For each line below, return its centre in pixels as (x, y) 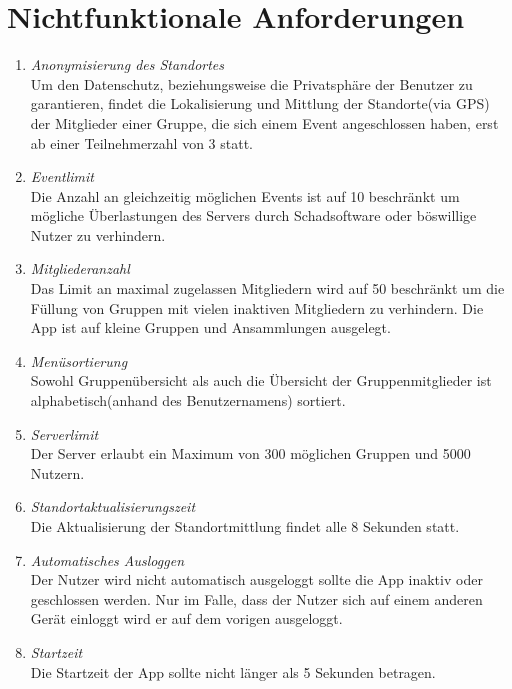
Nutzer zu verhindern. (98, 234)
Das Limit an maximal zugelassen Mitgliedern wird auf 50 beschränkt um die (267, 288)
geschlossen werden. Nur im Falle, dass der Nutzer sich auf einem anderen (256, 598)
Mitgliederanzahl (80, 268)
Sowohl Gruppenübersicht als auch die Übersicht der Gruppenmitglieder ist (261, 380)
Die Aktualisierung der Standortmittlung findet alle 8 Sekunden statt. (245, 526)
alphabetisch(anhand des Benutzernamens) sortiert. (188, 400)
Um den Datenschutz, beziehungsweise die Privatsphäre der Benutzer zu (251, 83)
